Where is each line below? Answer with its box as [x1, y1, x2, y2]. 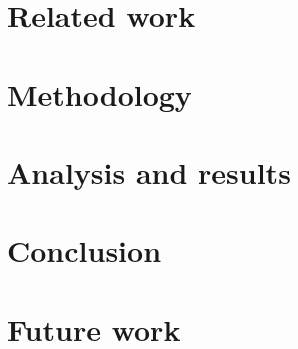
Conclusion [7, 230, 162, 271]
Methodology [7, 73, 192, 114]
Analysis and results [7, 151, 291, 192]
